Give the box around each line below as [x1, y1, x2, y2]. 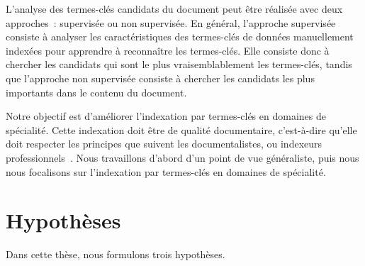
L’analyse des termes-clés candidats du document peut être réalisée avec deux [6, 1, 343, 16]
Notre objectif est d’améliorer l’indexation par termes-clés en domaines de [6, 109, 326, 123]
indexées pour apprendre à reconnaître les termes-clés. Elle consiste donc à [6, 43, 330, 57]
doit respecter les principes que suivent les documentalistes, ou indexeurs [6, 136, 322, 151]
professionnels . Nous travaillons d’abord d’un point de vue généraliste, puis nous [6, 150, 359, 165]
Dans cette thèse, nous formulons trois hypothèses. [6, 247, 225, 262]
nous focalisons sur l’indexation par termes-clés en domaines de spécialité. [6, 164, 326, 179]
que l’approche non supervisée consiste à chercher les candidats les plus [6, 70, 315, 85]
